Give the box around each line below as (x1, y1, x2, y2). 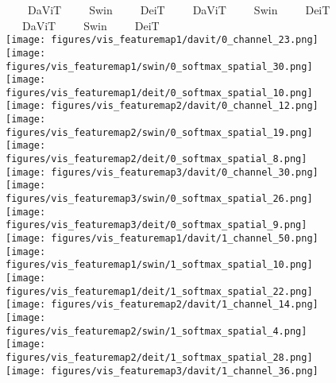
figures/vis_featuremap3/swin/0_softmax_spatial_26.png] (6, 193, 313, 205)
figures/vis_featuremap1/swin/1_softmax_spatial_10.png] (6, 259, 313, 271)
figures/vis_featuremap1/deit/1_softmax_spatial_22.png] (6, 285, 313, 297)
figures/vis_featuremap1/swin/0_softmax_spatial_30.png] (6, 60, 313, 72)
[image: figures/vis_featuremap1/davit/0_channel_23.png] (6, 34, 319, 46)
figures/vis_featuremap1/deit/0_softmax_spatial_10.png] (6, 87, 313, 99)
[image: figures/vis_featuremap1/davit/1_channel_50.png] (6, 233, 319, 245)
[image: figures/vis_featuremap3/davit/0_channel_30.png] (6, 166, 319, 178)
